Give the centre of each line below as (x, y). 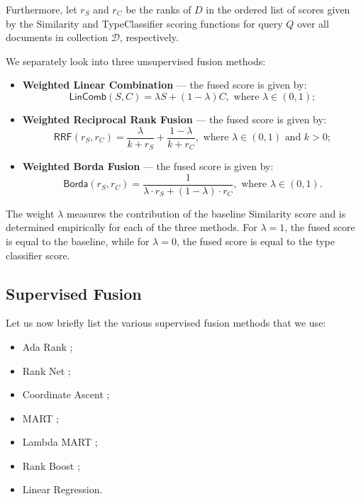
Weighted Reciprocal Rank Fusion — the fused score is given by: (174, 119)
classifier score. (38, 255)
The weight (30, 213)
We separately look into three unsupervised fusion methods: (136, 61)
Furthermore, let (41, 9)
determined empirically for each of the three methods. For (132, 227)
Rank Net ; (46, 370)
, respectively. (149, 37)
